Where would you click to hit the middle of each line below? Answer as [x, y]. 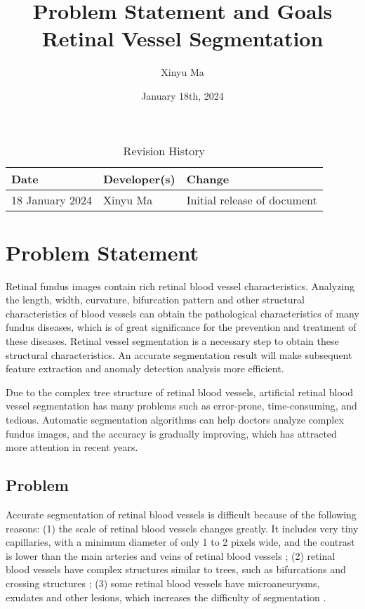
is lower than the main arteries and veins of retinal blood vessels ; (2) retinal [171, 555]
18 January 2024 [52, 199]
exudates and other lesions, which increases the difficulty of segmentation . [166, 597]
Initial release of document [252, 199]
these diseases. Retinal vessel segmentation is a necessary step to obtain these [172, 341]
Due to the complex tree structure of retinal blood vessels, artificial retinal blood [180, 392]
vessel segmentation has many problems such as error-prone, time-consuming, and [181, 406]
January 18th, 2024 [182, 95]
